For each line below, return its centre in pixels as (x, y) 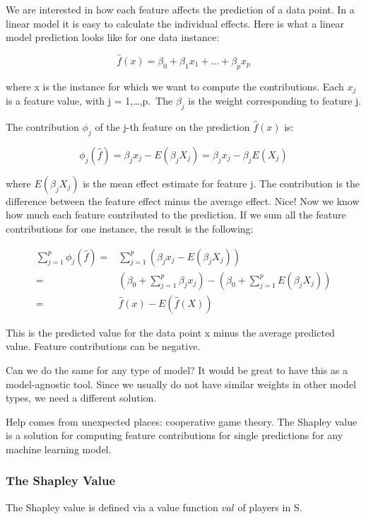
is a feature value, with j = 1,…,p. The (89, 101)
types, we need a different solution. (81, 398)
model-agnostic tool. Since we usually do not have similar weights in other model (181, 384)
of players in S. (270, 507)
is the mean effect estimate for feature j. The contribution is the (222, 183)
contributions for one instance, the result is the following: (130, 229)
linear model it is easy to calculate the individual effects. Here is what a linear (175, 23)
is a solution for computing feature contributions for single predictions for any (175, 435)
